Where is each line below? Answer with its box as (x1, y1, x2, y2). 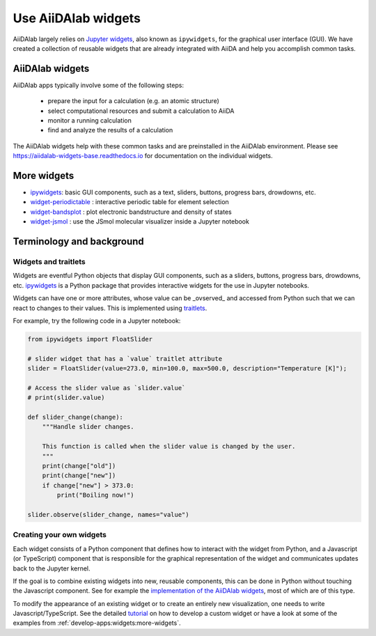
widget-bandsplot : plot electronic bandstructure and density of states (30, 208, 233, 216)
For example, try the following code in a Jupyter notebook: (13, 316, 181, 325)
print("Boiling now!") (56, 491, 135, 499)
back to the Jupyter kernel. (13, 564, 91, 573)
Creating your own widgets (13, 530, 107, 540)
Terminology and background (13, 235, 144, 247)
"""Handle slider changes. (42, 423, 135, 431)
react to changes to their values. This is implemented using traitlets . (13, 304, 207, 312)
